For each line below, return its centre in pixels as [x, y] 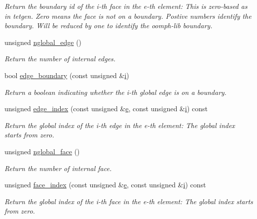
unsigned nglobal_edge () [43, 42]
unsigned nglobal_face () [42, 151]
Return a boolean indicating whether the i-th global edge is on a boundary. [116, 92]
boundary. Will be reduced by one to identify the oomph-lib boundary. [109, 25]
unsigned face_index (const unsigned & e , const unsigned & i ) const [105, 185]
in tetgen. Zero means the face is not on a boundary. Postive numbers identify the [128, 16]
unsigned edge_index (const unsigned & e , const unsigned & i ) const [106, 109]
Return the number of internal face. [58, 168]
